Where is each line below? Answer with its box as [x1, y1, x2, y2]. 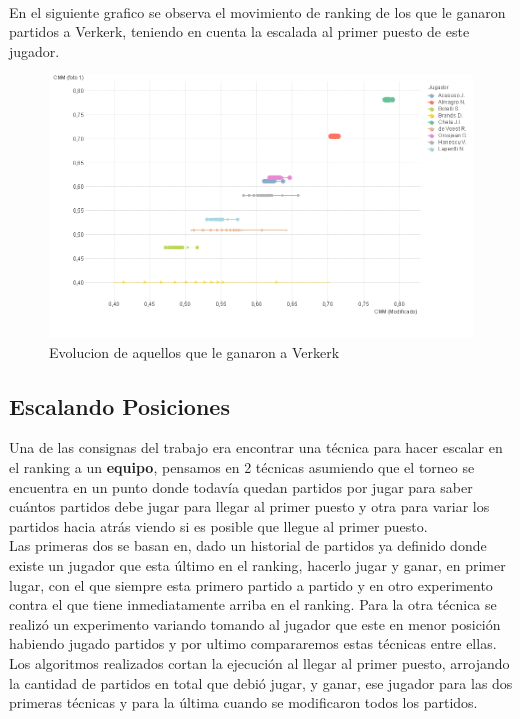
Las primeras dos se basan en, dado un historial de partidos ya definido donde [9, 535, 487, 556]
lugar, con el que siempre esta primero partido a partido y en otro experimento [9, 574, 493, 595]
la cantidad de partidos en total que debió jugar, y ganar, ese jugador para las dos [9, 672, 513, 693]
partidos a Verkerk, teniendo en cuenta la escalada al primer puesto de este [9, 21, 470, 42]
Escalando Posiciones [9, 390, 230, 421]
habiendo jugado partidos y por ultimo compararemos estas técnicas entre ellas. [9, 633, 497, 654]
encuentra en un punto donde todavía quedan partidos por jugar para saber [9, 476, 473, 497]
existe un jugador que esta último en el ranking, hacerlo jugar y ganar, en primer [9, 554, 506, 575]
